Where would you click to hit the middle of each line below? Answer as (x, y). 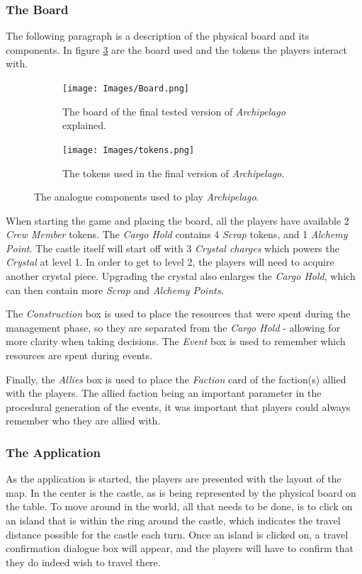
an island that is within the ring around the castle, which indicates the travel (173, 520)
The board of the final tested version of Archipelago (174, 111)
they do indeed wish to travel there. (83, 562)
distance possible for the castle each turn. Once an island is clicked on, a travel (177, 534)
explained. (84, 125)
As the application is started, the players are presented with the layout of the (174, 479)
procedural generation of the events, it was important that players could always (178, 406)
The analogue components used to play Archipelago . (147, 197)
